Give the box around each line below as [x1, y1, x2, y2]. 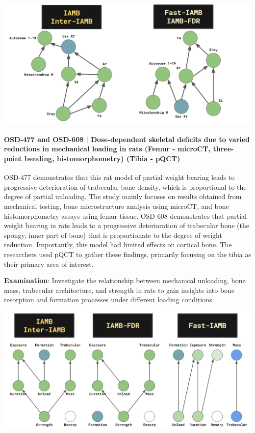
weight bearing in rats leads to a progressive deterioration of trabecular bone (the [4, 220, 249, 231]
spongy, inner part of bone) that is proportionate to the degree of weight [4, 230, 222, 240]
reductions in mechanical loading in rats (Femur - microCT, [4, 144, 211, 154]
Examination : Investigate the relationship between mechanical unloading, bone [4, 275, 246, 286]
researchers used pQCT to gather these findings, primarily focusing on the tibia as [4, 249, 251, 259]
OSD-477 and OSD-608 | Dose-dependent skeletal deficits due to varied [4, 134, 250, 144]
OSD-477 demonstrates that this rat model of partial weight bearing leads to [4, 172, 235, 182]
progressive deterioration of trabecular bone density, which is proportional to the [4, 181, 247, 192]
